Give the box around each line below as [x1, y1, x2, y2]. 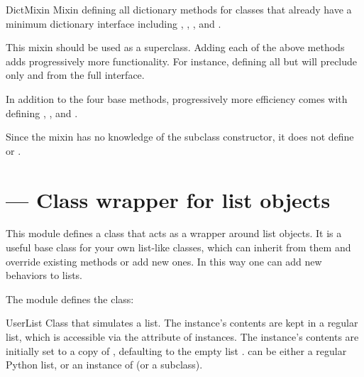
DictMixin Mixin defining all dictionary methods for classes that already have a [6, 2, 352, 16]
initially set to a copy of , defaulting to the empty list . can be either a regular [6, 343, 347, 358]
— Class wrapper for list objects [6, 185, 331, 214]
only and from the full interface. [6, 67, 145, 82]
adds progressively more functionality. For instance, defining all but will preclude [6, 53, 358, 68]
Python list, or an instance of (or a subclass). [6, 357, 203, 372]
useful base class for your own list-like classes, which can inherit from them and [6, 240, 351, 255]
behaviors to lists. [6, 268, 82, 283]
